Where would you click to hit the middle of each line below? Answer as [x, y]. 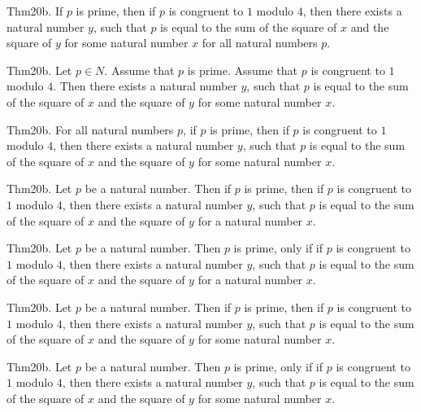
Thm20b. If [35, 11]
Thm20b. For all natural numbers [90, 129]
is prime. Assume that [243, 70]
